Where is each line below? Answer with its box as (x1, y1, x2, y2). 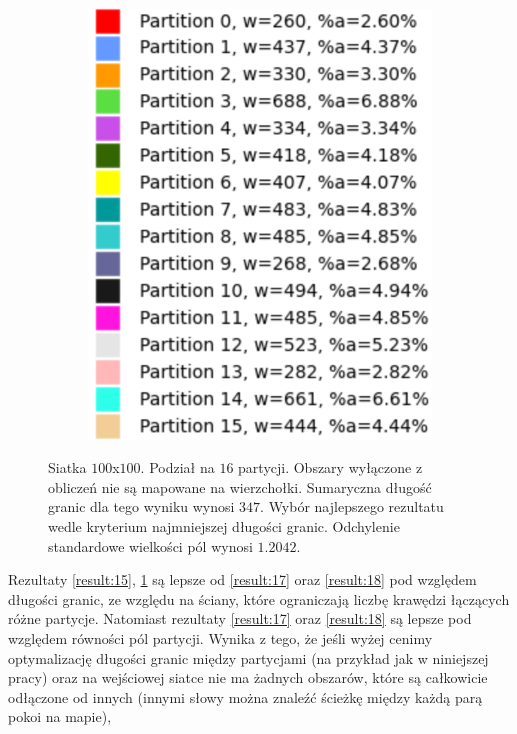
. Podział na (140, 457, 215, 478)
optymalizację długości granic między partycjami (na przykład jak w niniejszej (8, 647, 489, 668)
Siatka (48, 457, 87, 478)
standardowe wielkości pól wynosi (48, 535, 253, 556)
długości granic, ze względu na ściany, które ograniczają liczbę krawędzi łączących (8, 588, 510, 609)
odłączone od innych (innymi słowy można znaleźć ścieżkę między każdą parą (8, 686, 483, 707)
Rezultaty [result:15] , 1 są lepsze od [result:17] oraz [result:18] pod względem (8, 569, 477, 590)
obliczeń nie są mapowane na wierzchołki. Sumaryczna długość (48, 476, 432, 497)
